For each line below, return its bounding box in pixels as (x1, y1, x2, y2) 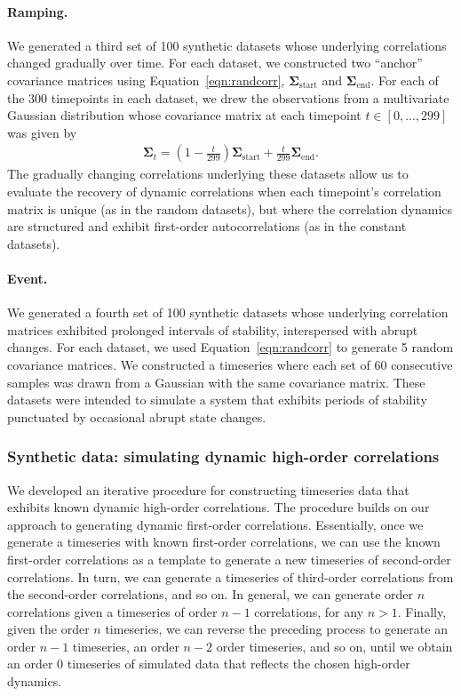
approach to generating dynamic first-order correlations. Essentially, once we (7, 515, 424, 533)
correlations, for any (254, 602, 364, 620)
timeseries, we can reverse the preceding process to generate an (105, 620, 448, 638)
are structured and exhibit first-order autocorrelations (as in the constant (7, 217, 407, 236)
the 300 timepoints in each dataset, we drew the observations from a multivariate (7, 88, 449, 107)
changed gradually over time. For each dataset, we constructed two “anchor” (7, 53, 423, 72)
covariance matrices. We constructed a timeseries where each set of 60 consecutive (7, 355, 453, 373)
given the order (7, 620, 90, 638)
